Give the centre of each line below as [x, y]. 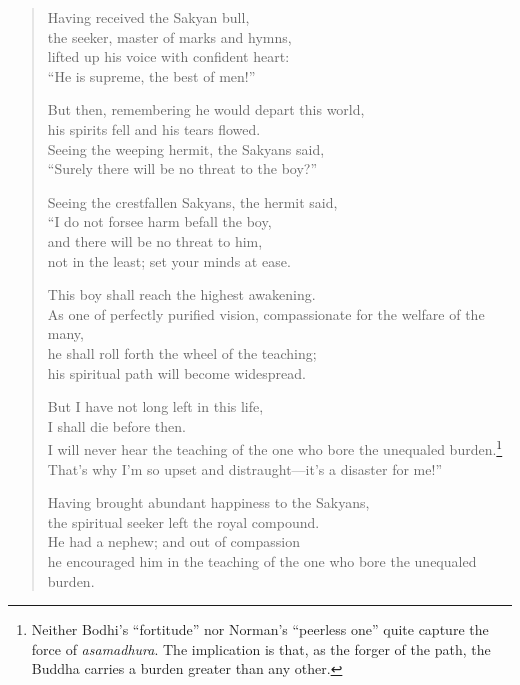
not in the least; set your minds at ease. [169, 260]
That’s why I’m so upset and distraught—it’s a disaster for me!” [244, 468]
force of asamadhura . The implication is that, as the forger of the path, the [261, 648]
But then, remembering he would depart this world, [206, 109]
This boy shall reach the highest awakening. [181, 294]
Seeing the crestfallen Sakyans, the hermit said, [192, 201]
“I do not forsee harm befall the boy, [159, 221]
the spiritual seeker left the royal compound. [183, 521]
